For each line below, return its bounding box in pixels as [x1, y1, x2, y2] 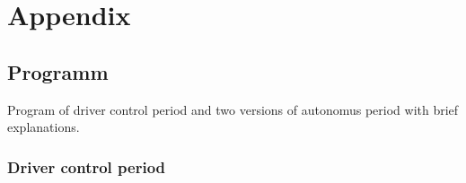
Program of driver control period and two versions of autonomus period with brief [7, 100, 459, 118]
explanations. [7, 118, 80, 136]
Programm [7, 57, 109, 85]
